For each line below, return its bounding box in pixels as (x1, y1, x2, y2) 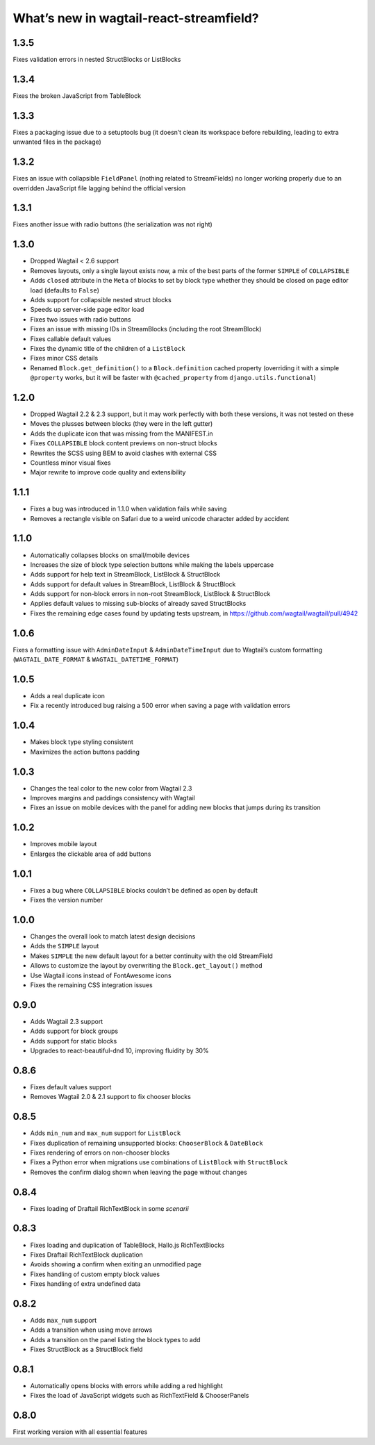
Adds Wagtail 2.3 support (30, 1017, 103, 1025)
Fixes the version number (30, 896, 103, 905)
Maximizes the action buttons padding (30, 748, 140, 756)
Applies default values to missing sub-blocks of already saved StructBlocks (30, 600, 247, 608)
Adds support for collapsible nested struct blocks (30, 295, 172, 304)
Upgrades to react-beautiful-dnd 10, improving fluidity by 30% (30, 1046, 209, 1055)
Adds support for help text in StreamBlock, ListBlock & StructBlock (30, 570, 221, 579)
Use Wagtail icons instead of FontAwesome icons (30, 971, 172, 980)
